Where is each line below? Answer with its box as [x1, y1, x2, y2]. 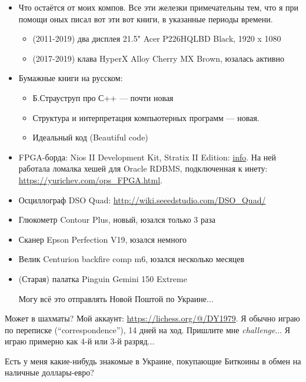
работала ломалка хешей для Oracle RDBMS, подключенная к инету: [18, 162, 268, 175]
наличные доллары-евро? [5, 366, 94, 378]
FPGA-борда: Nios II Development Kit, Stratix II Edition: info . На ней [18, 150, 277, 163]
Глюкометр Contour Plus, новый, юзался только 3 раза [18, 213, 215, 226]
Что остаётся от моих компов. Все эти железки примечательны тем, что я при [18, 1, 299, 13]
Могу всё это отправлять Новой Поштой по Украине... [18, 292, 214, 304]
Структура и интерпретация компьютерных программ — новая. [32, 111, 260, 123]
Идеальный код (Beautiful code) [32, 131, 148, 143]
